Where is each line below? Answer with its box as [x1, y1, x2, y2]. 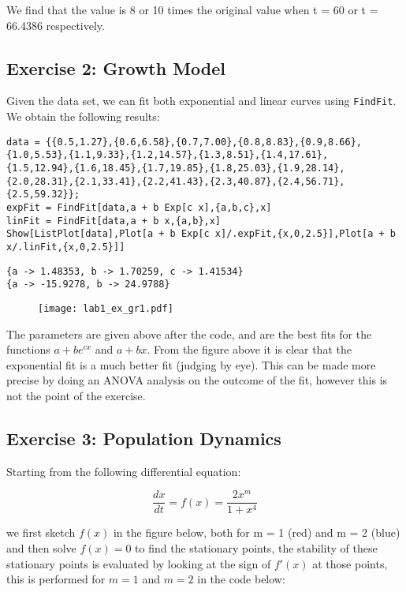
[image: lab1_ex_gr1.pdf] [38, 302, 173, 314]
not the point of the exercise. [6, 387, 146, 403]
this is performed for [6, 571, 106, 587]
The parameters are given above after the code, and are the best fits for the [6, 325, 372, 342]
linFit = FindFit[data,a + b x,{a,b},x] [6, 215, 222, 227]
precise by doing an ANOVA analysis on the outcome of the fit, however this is [6, 372, 388, 388]
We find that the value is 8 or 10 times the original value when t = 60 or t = [6, 2, 378, 17]
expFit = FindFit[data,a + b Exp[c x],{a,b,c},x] [6, 201, 272, 213]
